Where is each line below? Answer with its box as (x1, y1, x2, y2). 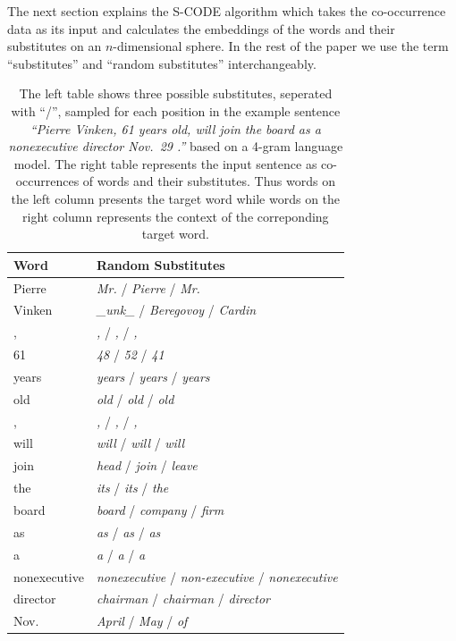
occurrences (15, 172, 80, 190)
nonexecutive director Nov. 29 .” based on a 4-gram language (8, 137, 343, 156)
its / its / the (96, 478, 169, 497)
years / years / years (96, 367, 210, 385)
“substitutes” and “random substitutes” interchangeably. (7, 54, 317, 72)
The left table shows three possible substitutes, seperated (19, 84, 333, 103)
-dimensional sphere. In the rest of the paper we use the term (113, 37, 449, 55)
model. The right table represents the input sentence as (13, 154, 317, 173)
